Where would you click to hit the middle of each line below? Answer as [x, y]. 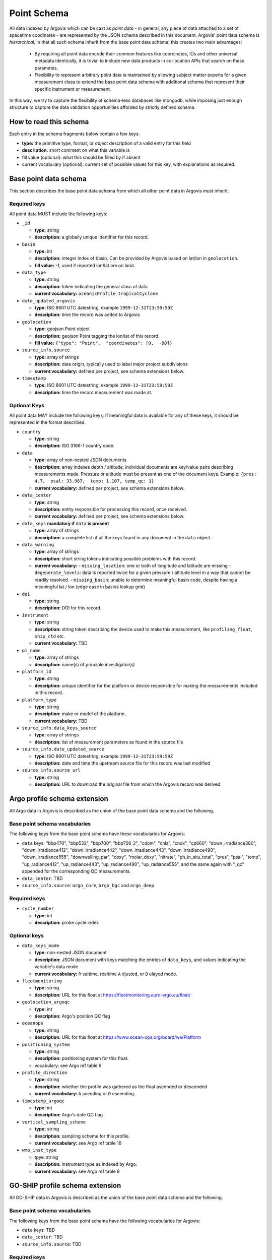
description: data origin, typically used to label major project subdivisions [111, 364]
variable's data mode [56, 967]
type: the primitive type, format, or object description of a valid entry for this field [106, 143]
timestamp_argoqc [43, 1101]
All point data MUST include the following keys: [58, 214]
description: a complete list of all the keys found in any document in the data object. [123, 537]
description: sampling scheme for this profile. [82, 1136]
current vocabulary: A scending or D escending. [85, 1094]
